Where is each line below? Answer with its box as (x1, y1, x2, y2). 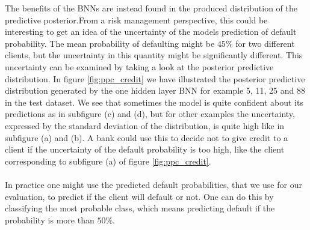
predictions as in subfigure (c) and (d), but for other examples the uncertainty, (5, 107, 295, 120)
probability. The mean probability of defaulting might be (5, 37, 215, 49)
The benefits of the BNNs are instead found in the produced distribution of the (5, 2, 297, 14)
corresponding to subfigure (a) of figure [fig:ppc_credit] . (5, 154, 211, 167)
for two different (235, 37, 295, 49)
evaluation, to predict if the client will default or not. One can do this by (5, 190, 274, 202)
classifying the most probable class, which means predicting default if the (5, 202, 275, 214)
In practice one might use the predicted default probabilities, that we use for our (5, 178, 302, 190)
